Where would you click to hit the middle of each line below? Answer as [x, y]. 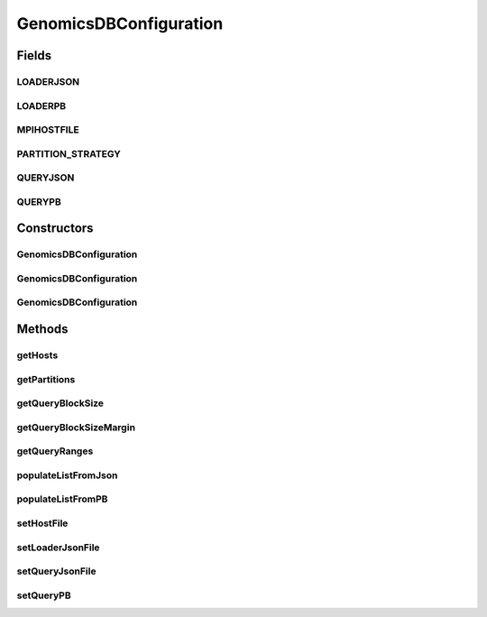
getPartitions [46, 379]
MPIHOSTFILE [48, 130]
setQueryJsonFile [56, 571]
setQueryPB [44, 595]
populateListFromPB [62, 499]
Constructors [55, 229]
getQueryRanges [55, 451]
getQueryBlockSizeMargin [76, 427]
